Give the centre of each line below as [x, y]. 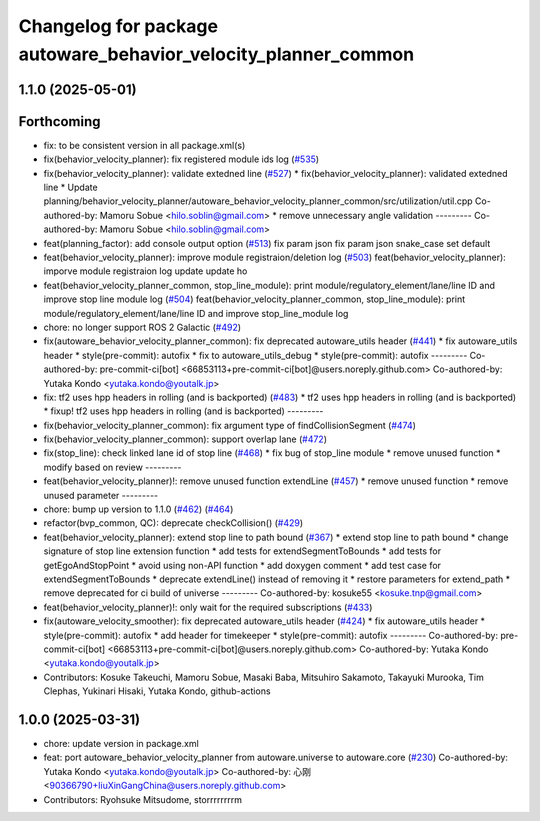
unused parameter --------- [101, 495]
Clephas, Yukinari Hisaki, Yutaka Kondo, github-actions [157, 691]
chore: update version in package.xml [121, 744]
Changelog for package [118, 26]
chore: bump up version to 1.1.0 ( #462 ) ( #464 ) [138, 509]
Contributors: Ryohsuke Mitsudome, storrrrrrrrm [142, 799]
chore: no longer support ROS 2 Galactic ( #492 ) [142, 327]
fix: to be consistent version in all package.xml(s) [144, 145]
